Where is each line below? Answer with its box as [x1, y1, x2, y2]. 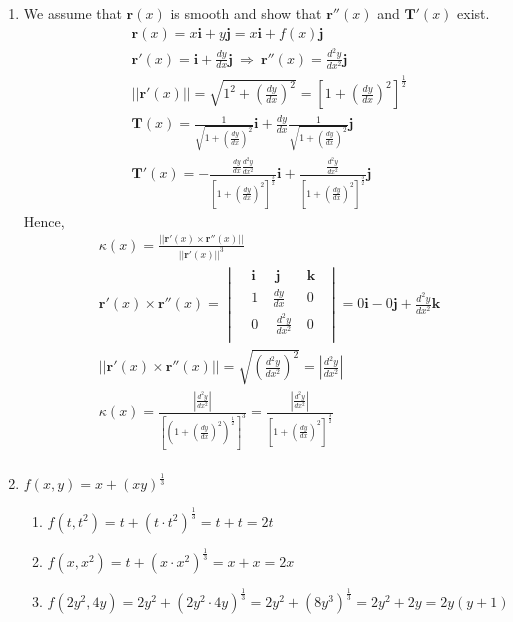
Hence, [23, 210, 65, 231]
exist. [457, 3, 490, 23]
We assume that [23, 3, 122, 23]
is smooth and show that [170, 3, 322, 23]
